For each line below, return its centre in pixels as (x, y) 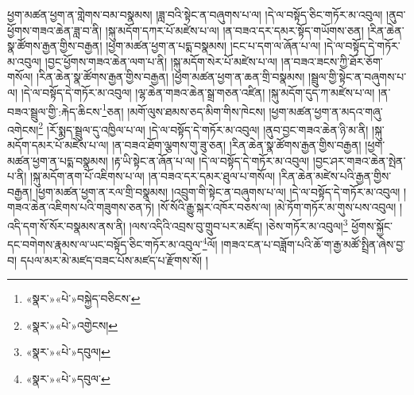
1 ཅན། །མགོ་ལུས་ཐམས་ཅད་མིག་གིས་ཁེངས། (184, 110)
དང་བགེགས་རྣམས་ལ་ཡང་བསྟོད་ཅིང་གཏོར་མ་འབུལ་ (105, 244)
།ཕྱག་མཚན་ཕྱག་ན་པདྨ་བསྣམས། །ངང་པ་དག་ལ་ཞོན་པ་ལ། (213, 46)
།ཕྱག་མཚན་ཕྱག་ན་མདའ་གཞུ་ (326, 111)
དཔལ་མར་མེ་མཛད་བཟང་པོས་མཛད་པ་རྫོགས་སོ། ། (114, 259)
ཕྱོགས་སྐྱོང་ (372, 225)
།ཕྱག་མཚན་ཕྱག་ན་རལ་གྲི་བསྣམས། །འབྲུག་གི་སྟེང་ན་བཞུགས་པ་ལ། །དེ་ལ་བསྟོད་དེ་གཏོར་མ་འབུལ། (218, 191)
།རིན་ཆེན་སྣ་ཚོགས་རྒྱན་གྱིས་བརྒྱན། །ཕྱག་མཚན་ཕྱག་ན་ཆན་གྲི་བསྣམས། (170, 77)
